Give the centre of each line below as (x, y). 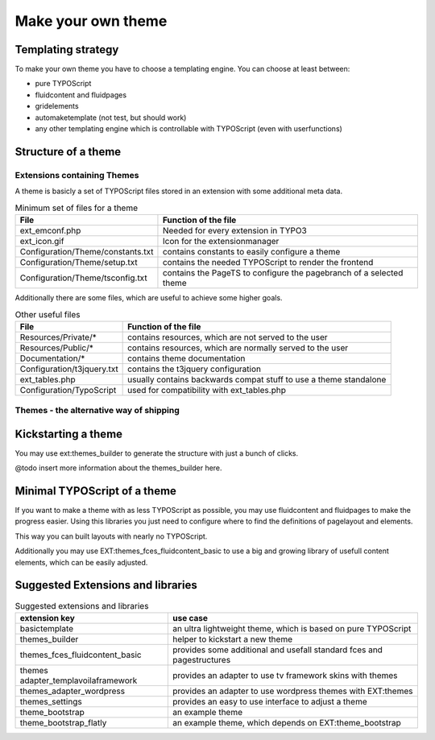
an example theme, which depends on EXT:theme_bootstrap (287, 722)
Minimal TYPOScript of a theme (96, 491)
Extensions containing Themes (77, 175)
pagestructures (202, 659)
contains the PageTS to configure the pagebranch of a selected (283, 272)
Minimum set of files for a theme (77, 208)
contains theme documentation (186, 358)
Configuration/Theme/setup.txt (79, 262)
